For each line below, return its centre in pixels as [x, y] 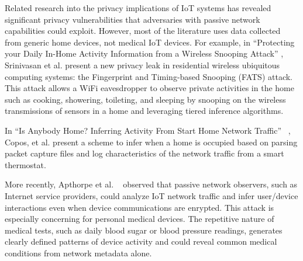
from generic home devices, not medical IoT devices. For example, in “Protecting [150, 42]
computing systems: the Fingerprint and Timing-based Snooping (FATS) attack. [149, 76]
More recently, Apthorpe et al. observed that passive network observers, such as [151, 184]
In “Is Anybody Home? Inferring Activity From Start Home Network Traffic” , [148, 130]
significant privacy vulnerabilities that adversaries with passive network [132, 19]
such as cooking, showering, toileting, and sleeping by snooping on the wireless [145, 99]
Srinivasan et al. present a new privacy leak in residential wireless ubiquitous [142, 65]
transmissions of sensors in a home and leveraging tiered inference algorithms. [144, 111]
